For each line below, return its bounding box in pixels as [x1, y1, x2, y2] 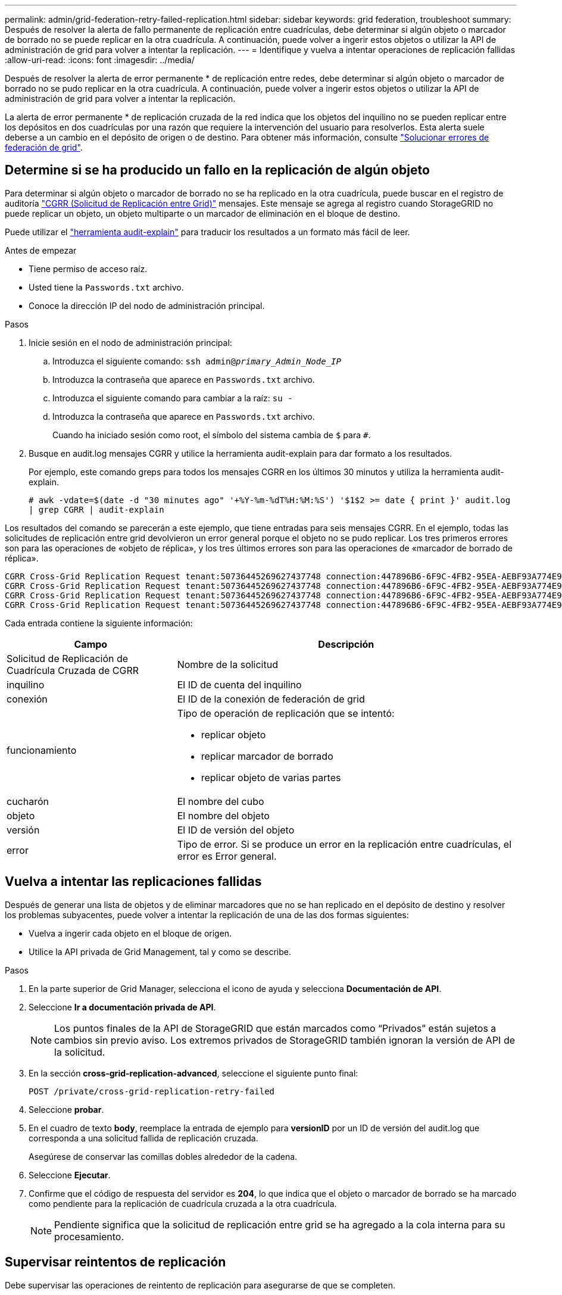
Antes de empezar [5, 245, 77, 255]
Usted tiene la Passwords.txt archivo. [29, 282, 184, 292]
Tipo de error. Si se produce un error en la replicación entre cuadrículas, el [177, 838, 512, 850]
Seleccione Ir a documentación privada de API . [29, 1001, 216, 1012]
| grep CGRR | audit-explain [29, 504, 164, 514]
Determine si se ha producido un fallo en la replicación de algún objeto [5, 163, 430, 178]
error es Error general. [177, 850, 277, 862]
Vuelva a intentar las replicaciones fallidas [5, 874, 262, 890]
